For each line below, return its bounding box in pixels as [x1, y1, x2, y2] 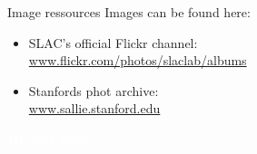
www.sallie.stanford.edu [28, 99, 161, 118]
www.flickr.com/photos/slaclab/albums [28, 51, 247, 70]
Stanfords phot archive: [28, 81, 159, 100]
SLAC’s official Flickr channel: [28, 33, 198, 52]
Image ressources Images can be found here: [7, 3, 251, 21]
